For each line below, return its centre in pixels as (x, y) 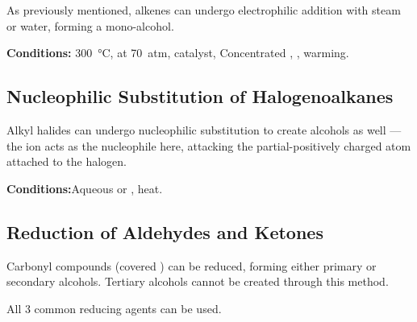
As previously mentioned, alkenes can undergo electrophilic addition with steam (204, 10)
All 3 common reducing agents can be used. (114, 308)
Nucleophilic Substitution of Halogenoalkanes (200, 96)
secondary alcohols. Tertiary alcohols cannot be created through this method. (198, 281)
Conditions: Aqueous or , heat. (85, 188)
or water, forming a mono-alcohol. (90, 25)
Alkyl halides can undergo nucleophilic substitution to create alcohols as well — (204, 129)
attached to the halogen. (67, 161)
